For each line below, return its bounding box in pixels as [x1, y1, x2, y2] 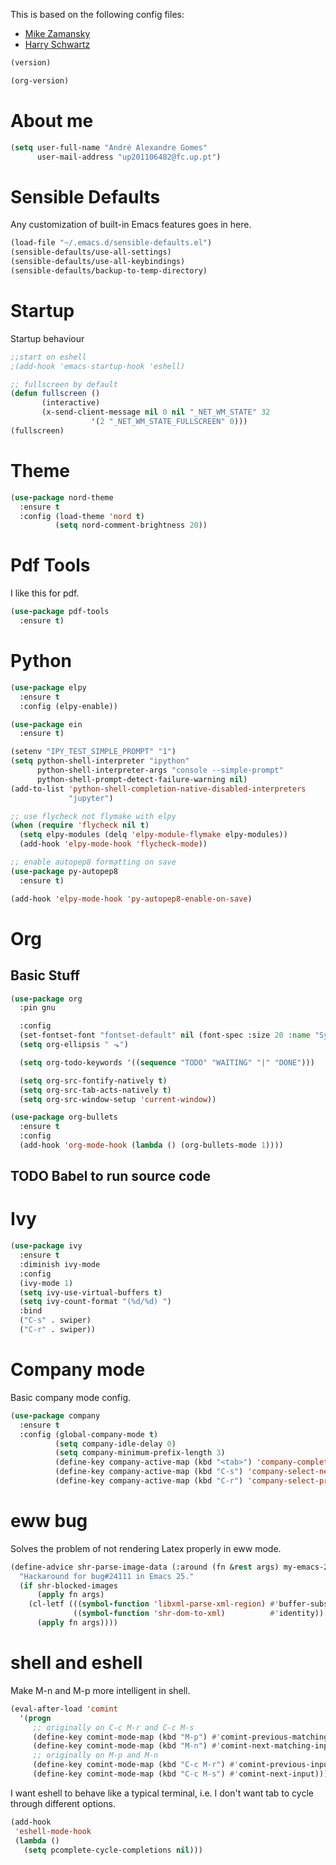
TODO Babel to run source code [10, 1168, 211, 1185]
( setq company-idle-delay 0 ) [54, 1439, 177, 1449]
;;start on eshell [10, 352, 87, 362]
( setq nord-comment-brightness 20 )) [54, 520, 208, 531]
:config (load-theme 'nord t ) [19, 511, 145, 521]
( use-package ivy [10, 1241, 83, 1251]
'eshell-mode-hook [14, 1826, 92, 1836]
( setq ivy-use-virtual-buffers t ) [19, 1287, 163, 1298]
